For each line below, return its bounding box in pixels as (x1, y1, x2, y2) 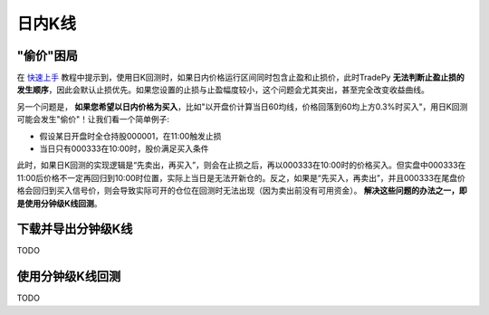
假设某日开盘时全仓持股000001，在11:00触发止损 (39, 130, 222, 141)
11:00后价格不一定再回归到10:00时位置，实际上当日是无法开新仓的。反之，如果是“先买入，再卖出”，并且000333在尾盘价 (16, 172, 466, 183)
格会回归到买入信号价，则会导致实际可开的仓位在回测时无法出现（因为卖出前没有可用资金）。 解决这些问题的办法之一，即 (16, 186, 467, 196)
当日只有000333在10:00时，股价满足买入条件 (39, 143, 209, 154)
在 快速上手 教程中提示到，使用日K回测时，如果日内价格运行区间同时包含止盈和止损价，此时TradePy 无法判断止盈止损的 (16, 72, 465, 83)
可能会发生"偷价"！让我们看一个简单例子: (16, 114, 170, 125)
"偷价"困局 (16, 48, 79, 63)
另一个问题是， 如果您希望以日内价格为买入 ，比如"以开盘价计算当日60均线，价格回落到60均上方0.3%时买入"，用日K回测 (16, 100, 468, 112)
